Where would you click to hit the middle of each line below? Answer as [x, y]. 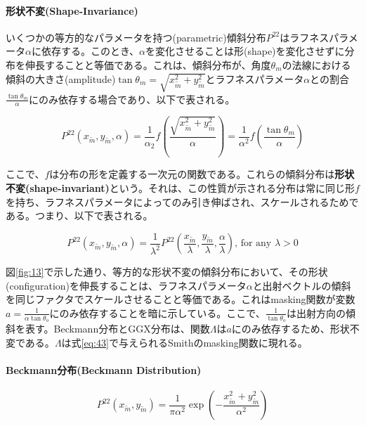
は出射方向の [316, 312]
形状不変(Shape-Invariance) [72, 10]
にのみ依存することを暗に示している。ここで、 [157, 312]
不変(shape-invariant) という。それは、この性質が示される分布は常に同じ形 [181, 187]
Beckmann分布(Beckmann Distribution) [104, 369]
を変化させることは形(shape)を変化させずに [245, 51]
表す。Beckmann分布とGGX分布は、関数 [117, 329]
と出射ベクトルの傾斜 [302, 285]
